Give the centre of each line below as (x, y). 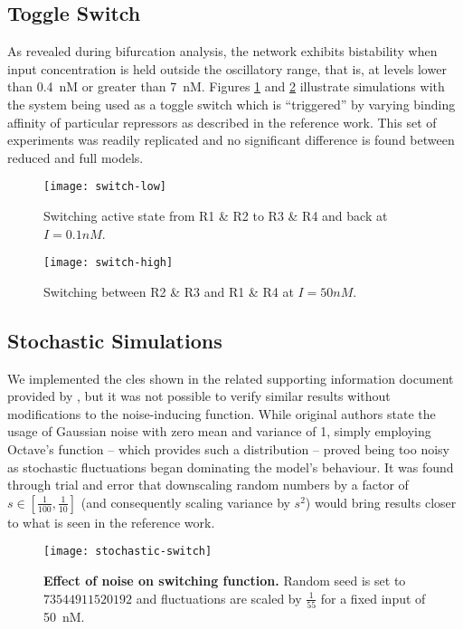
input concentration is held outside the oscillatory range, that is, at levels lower (227, 68)
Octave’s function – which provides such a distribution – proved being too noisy (228, 449)
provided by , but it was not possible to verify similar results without (199, 396)
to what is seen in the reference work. (111, 522)
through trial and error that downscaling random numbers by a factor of (208, 485)
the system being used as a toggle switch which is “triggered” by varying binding (231, 104)
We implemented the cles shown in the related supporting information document (231, 378)
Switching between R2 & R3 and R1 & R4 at (169, 291)
